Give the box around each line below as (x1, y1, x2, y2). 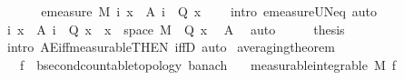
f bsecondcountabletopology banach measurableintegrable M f (19, 55, 397, 74)
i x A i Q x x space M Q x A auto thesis (6, 19, 345, 38)
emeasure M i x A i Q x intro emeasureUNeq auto (41, 2, 378, 20)
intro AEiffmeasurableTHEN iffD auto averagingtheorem (6, 37, 335, 56)
